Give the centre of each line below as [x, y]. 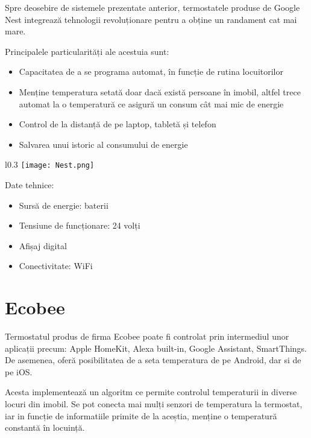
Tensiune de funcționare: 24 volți [80, 225]
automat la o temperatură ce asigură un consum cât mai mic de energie [151, 103]
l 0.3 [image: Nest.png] [50, 164]
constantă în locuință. [45, 427]
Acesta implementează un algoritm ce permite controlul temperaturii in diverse [151, 392]
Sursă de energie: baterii [64, 205]
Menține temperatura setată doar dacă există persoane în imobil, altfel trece [160, 91]
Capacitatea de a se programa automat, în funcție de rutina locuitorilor [151, 71]
